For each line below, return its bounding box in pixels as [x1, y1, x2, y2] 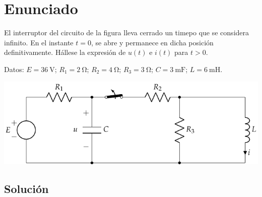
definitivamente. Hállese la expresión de [4, 47, 126, 57]
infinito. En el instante [4, 37, 74, 47]
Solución [4, 180, 49, 196]
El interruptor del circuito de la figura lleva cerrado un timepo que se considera [4, 27, 249, 38]
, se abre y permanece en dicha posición [91, 37, 214, 47]
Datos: [4, 63, 24, 74]
